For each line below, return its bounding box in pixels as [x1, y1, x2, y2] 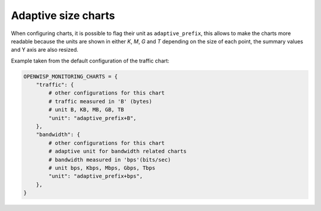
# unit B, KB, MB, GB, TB [48, 106, 124, 113]
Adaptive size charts [11, 9, 115, 22]
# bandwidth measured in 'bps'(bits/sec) [48, 156, 171, 163]
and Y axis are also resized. [11, 46, 78, 53]
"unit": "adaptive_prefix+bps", [48, 173, 143, 179]
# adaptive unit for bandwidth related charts [48, 148, 187, 155]
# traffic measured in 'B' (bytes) [48, 98, 153, 105]
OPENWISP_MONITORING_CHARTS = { [23, 73, 118, 80]
